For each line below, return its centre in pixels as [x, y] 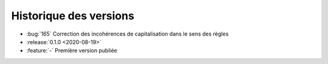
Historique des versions [73, 16]
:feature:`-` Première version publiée [72, 51]
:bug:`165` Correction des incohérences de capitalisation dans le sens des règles [128, 34]
